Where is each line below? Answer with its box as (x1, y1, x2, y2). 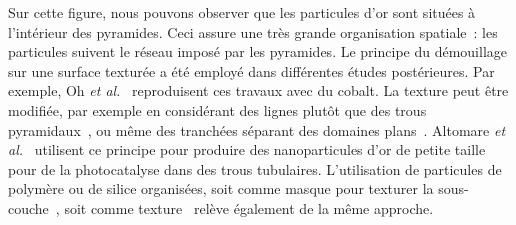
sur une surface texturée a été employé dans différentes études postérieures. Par (8, 60, 495, 81)
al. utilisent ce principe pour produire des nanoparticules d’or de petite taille (8, 139, 486, 160)
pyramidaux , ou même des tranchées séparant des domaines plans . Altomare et (8, 119, 506, 140)
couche (8, 197, 49, 218)
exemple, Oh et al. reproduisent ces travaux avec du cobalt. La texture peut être (8, 80, 509, 101)
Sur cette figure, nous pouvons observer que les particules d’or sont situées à (8, 2, 476, 22)
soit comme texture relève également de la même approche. (64, 197, 434, 218)
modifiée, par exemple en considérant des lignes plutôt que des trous (8, 99, 427, 120)
